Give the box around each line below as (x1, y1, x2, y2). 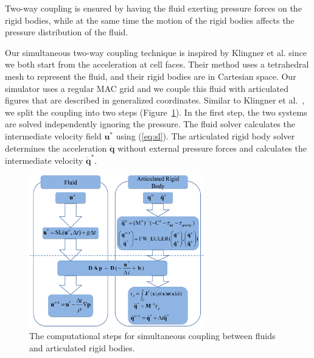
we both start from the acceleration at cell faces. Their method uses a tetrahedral (5, 58, 309, 71)
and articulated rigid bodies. (29, 341, 135, 354)
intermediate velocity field (5, 129, 102, 142)
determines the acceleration (5, 141, 107, 154)
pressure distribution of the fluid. (5, 26, 128, 38)
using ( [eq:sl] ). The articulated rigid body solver (116, 129, 295, 142)
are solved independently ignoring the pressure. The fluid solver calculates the (5, 118, 295, 130)
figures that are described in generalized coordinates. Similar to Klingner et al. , (5, 94, 305, 107)
